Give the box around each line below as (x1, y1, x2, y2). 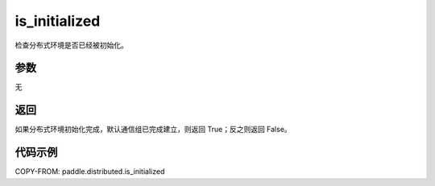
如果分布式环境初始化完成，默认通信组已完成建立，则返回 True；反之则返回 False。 (14, 125, 292, 134)
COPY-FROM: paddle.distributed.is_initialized (14, 167, 165, 176)
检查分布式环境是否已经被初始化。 (14, 40, 128, 50)
